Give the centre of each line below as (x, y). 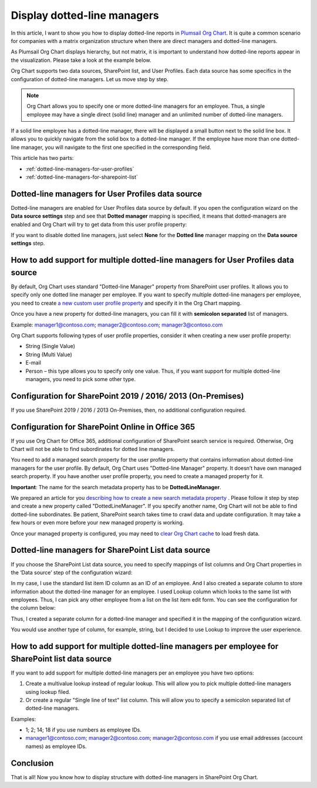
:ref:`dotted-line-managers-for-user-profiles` (80, 169)
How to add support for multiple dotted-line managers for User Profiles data (153, 260)
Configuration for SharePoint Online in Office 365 (103, 427)
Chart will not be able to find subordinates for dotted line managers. (93, 449)
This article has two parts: (42, 158)
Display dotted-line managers (85, 15)
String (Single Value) (50, 346)
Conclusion (32, 763)
